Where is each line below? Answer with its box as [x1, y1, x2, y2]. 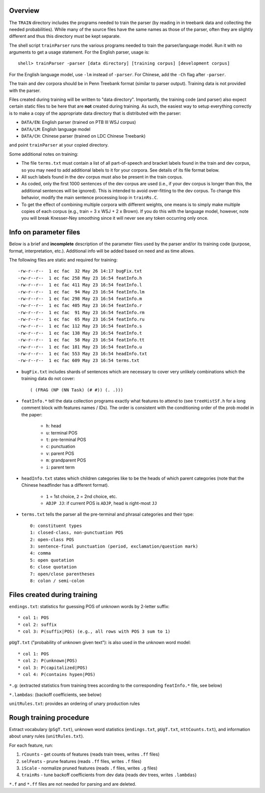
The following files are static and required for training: [9, 257, 118, 263]
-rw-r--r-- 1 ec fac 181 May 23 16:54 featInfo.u [18, 344, 142, 350]
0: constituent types [30, 523, 82, 529]
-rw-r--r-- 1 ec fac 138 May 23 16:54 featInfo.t [18, 330, 142, 336]
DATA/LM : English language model [21, 126, 91, 132]
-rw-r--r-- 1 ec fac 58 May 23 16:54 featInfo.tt [18, 337, 145, 343]
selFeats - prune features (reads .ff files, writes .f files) [21, 758, 142, 764]
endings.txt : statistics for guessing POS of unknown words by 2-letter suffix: [9, 603, 170, 609]
